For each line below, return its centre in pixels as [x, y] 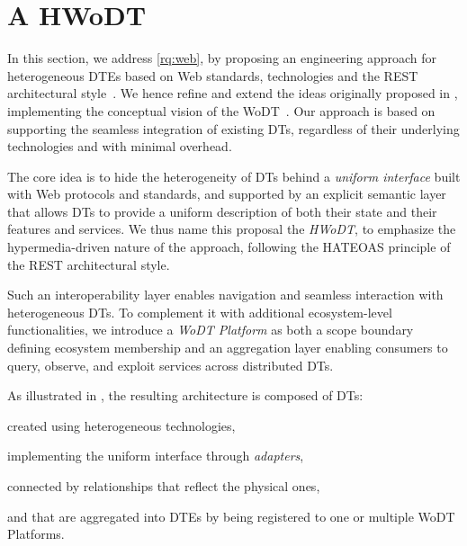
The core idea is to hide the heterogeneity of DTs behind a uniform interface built [234, 176]
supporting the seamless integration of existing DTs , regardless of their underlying [233, 128]
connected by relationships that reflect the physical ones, [164, 486]
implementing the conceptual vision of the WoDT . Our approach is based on [221, 110]
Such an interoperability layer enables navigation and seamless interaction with [225, 295]
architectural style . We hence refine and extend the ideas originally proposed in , [233, 93]
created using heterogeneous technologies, [121, 425]
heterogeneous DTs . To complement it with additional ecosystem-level [200, 312]
